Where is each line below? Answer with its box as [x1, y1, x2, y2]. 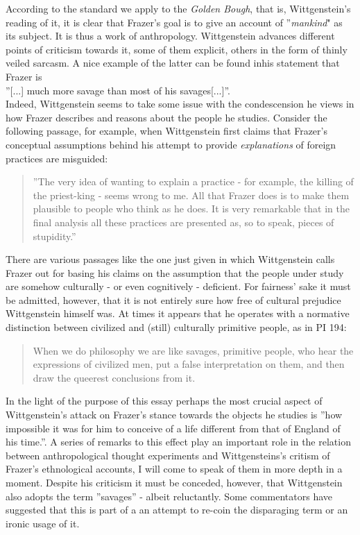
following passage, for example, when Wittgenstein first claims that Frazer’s [6, 124, 327, 138]
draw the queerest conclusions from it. [33, 370, 196, 384]
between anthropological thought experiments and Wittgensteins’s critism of [6, 448, 330, 462]
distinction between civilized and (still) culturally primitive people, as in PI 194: [6, 320, 347, 334]
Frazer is [6, 69, 42, 83]
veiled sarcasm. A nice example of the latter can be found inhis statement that [6, 56, 340, 70]
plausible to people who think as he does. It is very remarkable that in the [33, 201, 350, 216]
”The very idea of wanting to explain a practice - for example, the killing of [33, 174, 354, 189]
